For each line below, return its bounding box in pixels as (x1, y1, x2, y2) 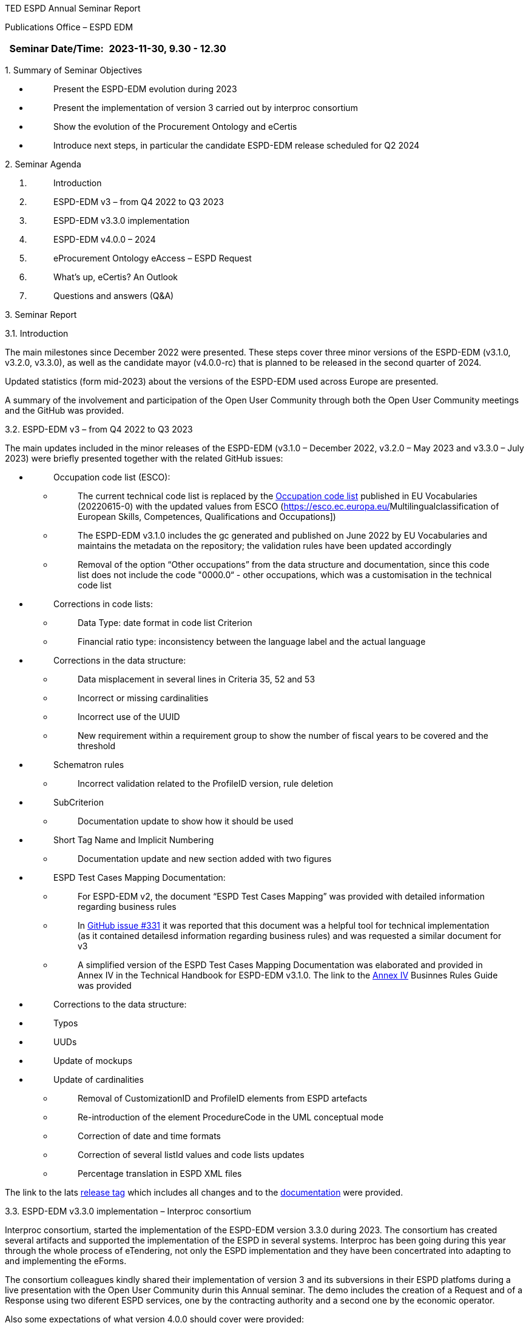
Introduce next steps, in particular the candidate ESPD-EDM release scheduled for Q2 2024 (53, 140, 420, 150)
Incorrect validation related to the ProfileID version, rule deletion (78, 778, 334, 789)
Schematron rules (53, 759, 124, 770)
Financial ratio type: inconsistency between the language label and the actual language (78, 636, 426, 647)
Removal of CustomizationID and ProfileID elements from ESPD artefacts (78, 1093, 368, 1103)
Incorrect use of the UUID (78, 712, 180, 722)
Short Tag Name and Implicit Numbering (53, 835, 214, 845)
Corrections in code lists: (53, 599, 153, 609)
